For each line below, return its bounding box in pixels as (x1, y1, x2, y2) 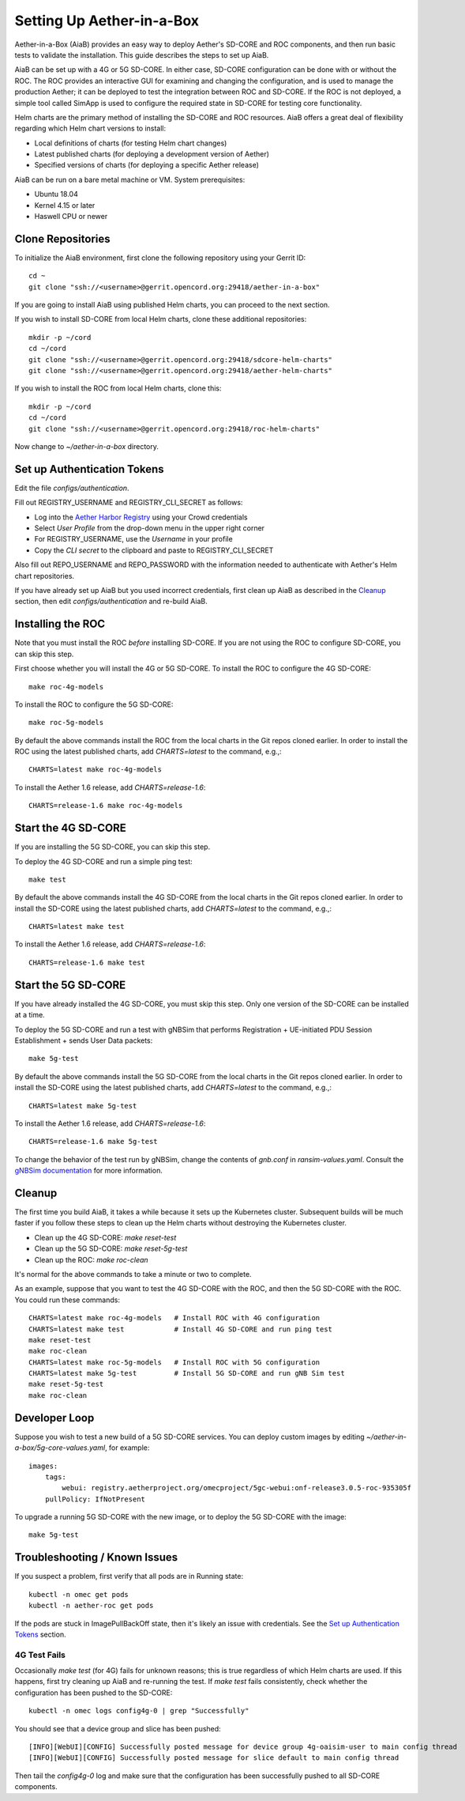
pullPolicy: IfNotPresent (44, 1494, 146, 1504)
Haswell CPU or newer (34, 212, 108, 221)
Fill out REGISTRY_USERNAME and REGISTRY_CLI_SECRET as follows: (14, 498, 243, 508)
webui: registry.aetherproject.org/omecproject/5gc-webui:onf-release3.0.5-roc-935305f (62, 1483, 412, 1493)
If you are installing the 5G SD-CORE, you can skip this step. (14, 842, 211, 851)
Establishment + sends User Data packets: (14, 1036, 153, 1045)
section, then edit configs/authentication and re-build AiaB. (14, 597, 208, 606)
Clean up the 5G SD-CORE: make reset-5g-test (34, 1244, 188, 1253)
